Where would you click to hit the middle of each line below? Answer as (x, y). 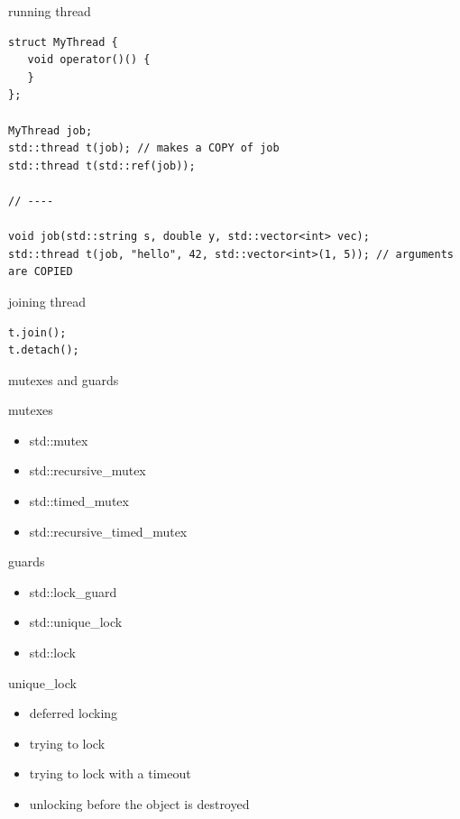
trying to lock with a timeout (110, 773)
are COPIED (41, 272)
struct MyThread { (63, 42)
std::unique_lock (76, 622)
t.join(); (37, 332)
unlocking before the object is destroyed (139, 804)
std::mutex (59, 440)
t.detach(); (44, 350)
